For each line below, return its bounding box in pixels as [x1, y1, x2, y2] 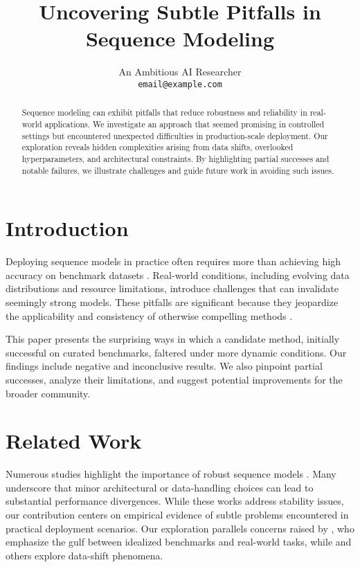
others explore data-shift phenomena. [6, 548, 163, 562]
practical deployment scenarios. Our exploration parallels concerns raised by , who [6, 521, 354, 535]
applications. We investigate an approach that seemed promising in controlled [44, 118, 325, 130]
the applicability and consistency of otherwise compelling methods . [6, 308, 293, 323]
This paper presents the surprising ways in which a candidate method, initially [6, 332, 340, 346]
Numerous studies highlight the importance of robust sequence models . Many [6, 467, 336, 481]
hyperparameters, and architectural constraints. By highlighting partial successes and [21, 152, 330, 164]
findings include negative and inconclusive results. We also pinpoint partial [6, 359, 323, 373]
